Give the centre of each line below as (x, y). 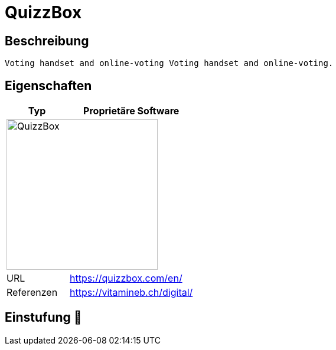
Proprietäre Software (131, 111)
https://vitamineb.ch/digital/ (131, 293)
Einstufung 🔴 (43, 318)
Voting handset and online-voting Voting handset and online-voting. (169, 63)
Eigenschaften (48, 85)
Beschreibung (47, 41)
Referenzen (32, 293)
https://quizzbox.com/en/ (126, 278)
